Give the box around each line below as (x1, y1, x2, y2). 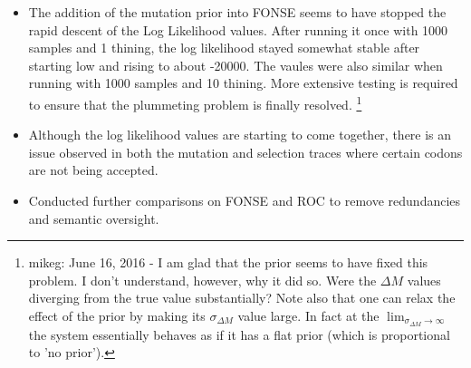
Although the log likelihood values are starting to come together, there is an (28, 125, 452, 144)
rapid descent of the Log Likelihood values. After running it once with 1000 (28, 20, 448, 39)
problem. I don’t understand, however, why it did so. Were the (28, 270, 377, 289)
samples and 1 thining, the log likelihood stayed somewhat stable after (28, 38, 420, 57)
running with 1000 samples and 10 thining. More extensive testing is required (28, 73, 458, 92)
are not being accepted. (28, 160, 159, 179)
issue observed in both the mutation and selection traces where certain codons (28, 142, 463, 161)
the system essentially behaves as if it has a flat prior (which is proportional (28, 324, 450, 344)
